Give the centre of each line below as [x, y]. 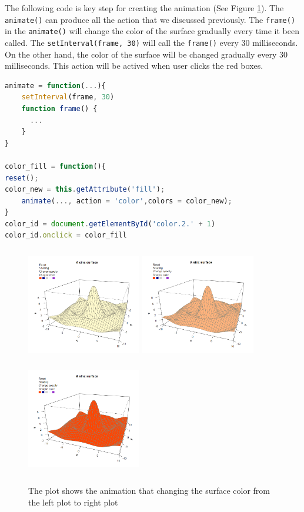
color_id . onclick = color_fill [66, 235]
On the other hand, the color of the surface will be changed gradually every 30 [146, 54]
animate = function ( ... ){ [55, 86]
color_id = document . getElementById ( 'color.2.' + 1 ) [110, 224]
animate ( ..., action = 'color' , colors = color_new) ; [127, 201]
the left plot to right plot [73, 502]
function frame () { [59, 108]
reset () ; [22, 178]
